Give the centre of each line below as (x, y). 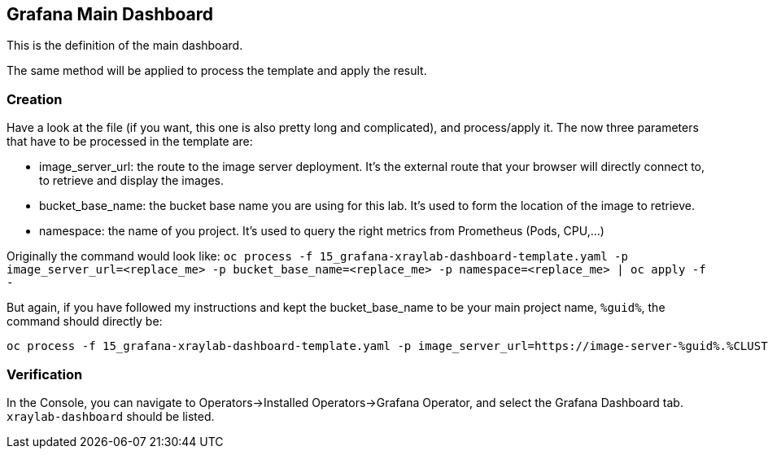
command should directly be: (85, 322)
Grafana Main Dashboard (110, 14)
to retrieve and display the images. (132, 181)
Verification (45, 374)
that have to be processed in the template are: (130, 142)
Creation (35, 99)
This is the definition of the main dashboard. (125, 46)
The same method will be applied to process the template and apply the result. (217, 71)
